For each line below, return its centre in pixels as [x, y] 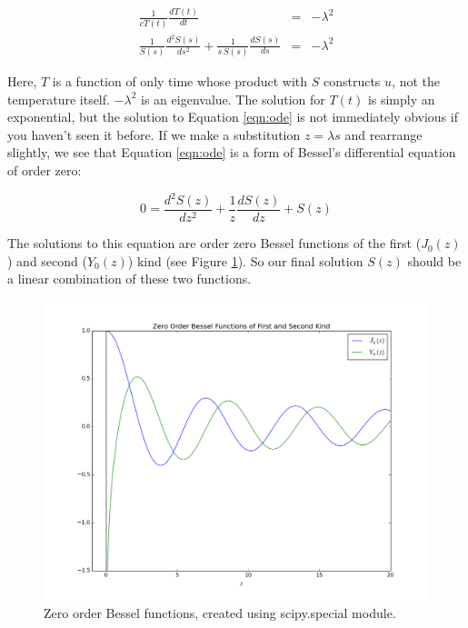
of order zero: [45, 169]
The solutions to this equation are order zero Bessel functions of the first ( [214, 243]
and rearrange [383, 134]
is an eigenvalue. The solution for [233, 99]
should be [434, 260]
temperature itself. [59, 99]
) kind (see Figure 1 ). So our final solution [245, 260]
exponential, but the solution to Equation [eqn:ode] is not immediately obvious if [233, 117]
